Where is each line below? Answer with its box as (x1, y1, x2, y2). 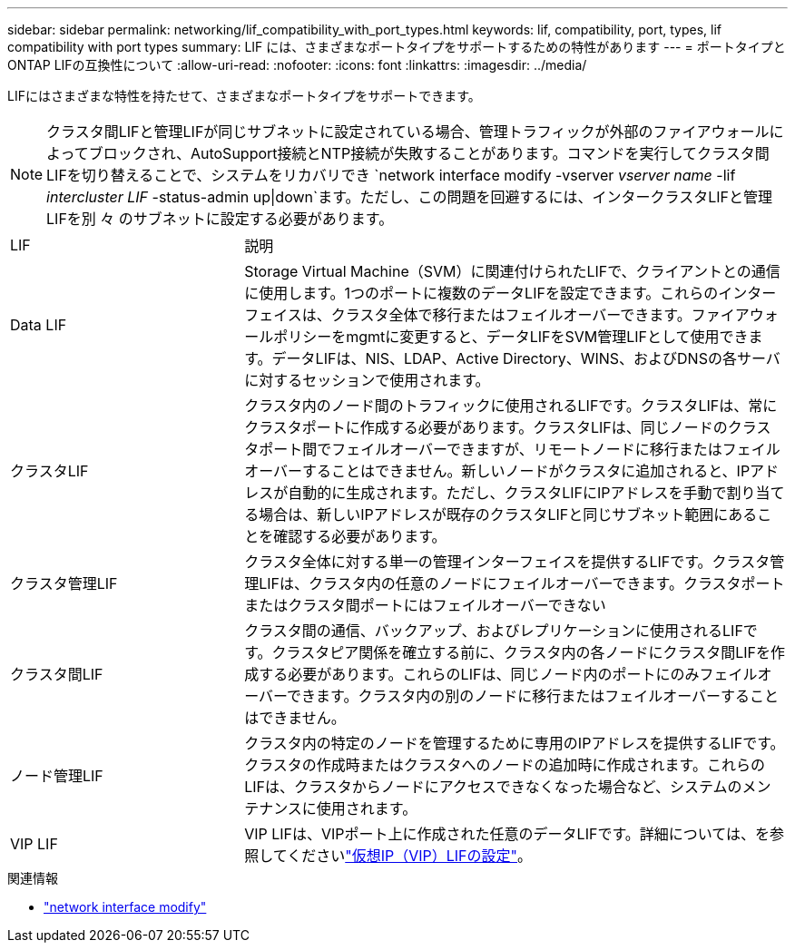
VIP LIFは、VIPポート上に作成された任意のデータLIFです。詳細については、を (244, 825, 770, 843)
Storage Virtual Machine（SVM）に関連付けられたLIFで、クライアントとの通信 (244, 262, 780, 280)
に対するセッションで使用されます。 (244, 371, 490, 389)
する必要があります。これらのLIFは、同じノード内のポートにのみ (259, 665, 700, 683)
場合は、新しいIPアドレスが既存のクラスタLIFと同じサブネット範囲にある (259, 505, 758, 524)
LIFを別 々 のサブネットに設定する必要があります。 (46, 210, 394, 228)
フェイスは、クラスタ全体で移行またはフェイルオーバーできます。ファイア (244, 306, 750, 324)
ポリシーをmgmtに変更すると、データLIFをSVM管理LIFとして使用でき (273, 328, 749, 346)
